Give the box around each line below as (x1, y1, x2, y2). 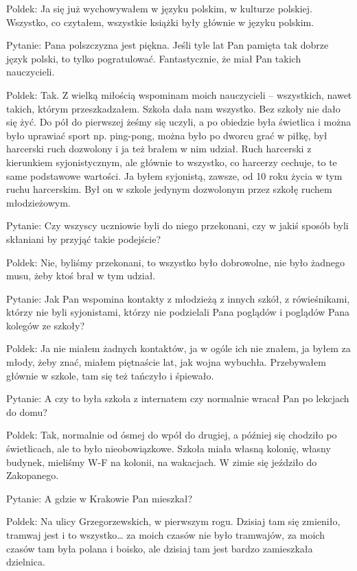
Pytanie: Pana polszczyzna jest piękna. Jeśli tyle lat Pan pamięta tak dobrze (6, 38, 329, 52)
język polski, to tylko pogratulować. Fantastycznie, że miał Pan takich (6, 51, 301, 65)
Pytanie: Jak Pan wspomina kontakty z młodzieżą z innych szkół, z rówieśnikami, (6, 291, 350, 305)
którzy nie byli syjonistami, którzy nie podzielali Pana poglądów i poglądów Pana (6, 305, 350, 319)
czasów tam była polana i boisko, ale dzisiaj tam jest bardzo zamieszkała (6, 541, 313, 555)
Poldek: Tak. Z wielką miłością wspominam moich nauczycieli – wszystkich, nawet (6, 87, 352, 102)
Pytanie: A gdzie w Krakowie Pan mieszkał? (6, 491, 193, 505)
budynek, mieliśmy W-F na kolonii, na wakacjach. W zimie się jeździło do (6, 454, 317, 469)
